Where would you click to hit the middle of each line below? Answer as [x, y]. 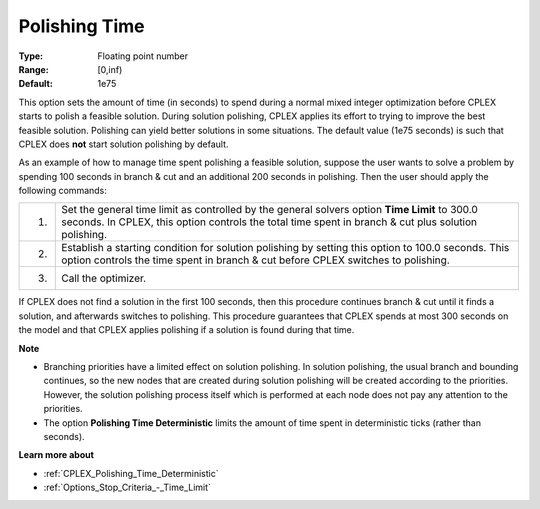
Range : [33, 69]
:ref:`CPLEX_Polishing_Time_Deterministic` [131, 473]
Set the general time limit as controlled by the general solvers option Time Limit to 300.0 [270, 210]
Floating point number [143, 56]
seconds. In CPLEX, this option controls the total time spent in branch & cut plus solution [269, 222]
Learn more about [56, 455]
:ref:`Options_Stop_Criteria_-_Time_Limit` [127, 487]
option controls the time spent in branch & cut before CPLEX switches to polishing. [255, 260]
